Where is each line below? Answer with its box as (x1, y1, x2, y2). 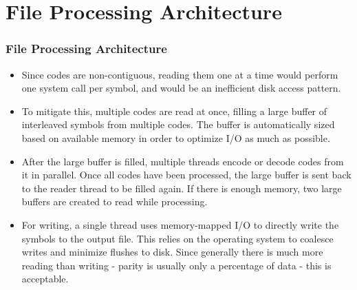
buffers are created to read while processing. (21, 194, 208, 209)
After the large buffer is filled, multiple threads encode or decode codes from (21, 154, 344, 168)
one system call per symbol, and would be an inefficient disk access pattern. (21, 81, 341, 95)
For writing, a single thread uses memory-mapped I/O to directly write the (21, 217, 339, 231)
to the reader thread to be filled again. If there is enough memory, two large (21, 180, 342, 195)
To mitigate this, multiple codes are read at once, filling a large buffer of (21, 103, 327, 118)
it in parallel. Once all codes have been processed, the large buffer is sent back (21, 167, 351, 182)
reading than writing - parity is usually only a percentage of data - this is (21, 258, 332, 272)
